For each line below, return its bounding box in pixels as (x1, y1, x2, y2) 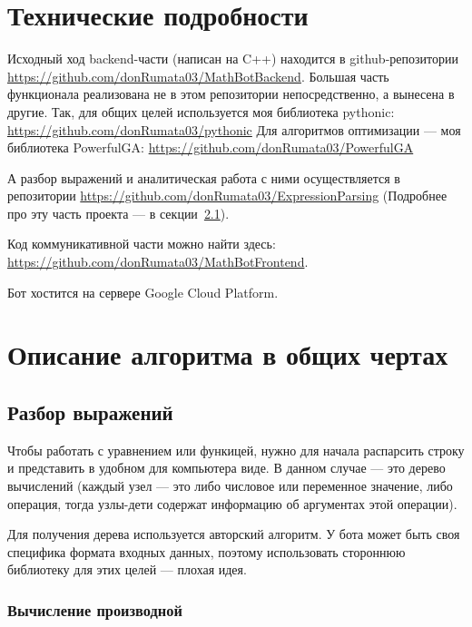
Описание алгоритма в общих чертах (7, 336, 448, 373)
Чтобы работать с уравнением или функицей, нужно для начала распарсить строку (7, 440, 465, 459)
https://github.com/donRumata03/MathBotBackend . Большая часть (7, 66, 389, 85)
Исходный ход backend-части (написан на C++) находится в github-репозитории (7, 49, 458, 68)
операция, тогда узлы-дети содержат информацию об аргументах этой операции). (7, 494, 457, 513)
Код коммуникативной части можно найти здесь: (7, 234, 276, 253)
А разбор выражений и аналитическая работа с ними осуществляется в (7, 168, 400, 187)
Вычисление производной (7, 598, 182, 621)
